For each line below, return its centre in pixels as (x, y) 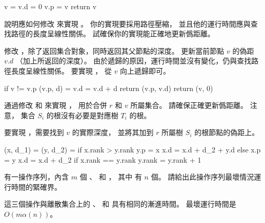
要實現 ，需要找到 (34, 132)
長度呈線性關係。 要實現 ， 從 (61, 70)
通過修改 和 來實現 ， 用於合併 (56, 105)
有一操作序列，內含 (36, 177)
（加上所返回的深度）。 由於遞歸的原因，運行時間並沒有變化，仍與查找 (134, 61)
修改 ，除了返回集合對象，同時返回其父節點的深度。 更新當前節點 (114, 50)
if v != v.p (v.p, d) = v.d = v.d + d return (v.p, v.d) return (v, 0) (109, 88)
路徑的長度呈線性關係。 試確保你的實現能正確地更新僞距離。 (113, 34)
